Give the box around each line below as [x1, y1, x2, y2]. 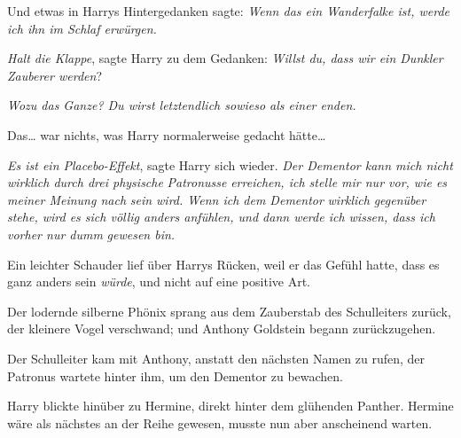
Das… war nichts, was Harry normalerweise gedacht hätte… [7, 125, 326, 144]
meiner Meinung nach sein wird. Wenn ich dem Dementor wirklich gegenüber [7, 190, 426, 208]
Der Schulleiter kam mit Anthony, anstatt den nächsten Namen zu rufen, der [7, 348, 426, 367]
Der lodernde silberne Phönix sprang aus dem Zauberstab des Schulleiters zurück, [7, 301, 451, 320]
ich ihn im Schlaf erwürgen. [7, 19, 157, 37]
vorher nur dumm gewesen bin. [7, 224, 176, 243]
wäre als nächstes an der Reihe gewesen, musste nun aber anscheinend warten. [7, 413, 433, 432]
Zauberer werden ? [7, 66, 102, 84]
